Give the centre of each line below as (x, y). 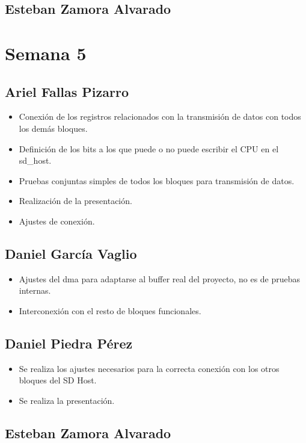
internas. (35, 290)
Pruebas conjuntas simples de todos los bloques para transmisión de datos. (157, 180)
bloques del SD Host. (58, 380)
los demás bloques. (53, 128)
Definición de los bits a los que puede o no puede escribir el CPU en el (149, 148)
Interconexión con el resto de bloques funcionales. (110, 310)
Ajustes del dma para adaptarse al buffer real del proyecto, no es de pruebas (160, 278)
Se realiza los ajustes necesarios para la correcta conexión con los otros (149, 368)
